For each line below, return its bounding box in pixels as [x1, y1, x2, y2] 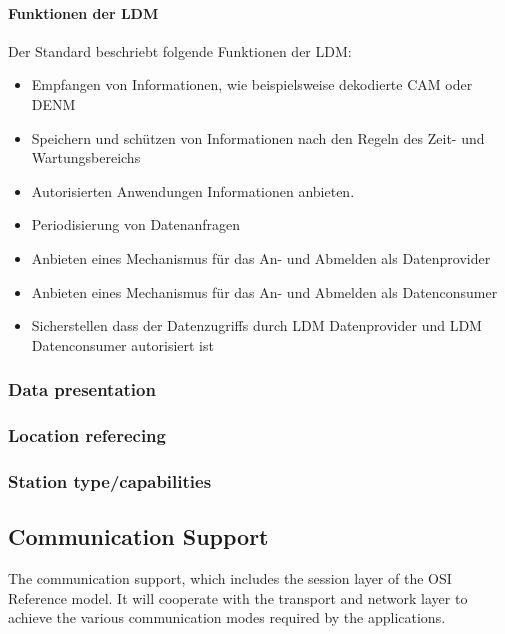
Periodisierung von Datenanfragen [31, 214, 241, 235]
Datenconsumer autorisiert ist [31, 334, 214, 355]
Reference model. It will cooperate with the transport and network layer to [8, 587, 468, 608]
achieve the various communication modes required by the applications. [8, 607, 446, 628]
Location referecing [8, 423, 166, 448]
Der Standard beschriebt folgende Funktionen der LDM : [8, 40, 352, 61]
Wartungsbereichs [31, 147, 141, 168]
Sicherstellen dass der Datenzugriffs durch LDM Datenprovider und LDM [31, 315, 482, 336]
